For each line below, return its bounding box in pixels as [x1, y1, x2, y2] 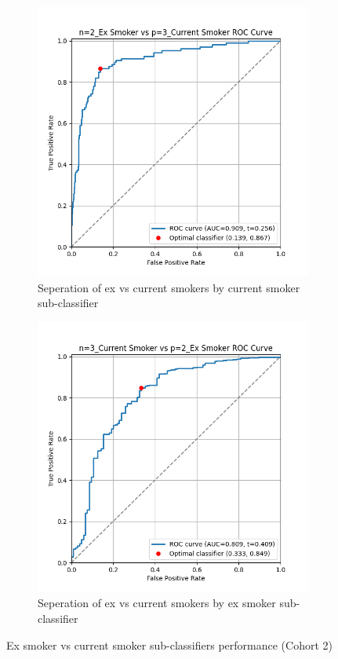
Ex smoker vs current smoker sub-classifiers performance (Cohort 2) [6, 636, 333, 653]
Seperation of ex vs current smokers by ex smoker [38, 595, 276, 611]
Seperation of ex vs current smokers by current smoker [38, 279, 300, 295]
